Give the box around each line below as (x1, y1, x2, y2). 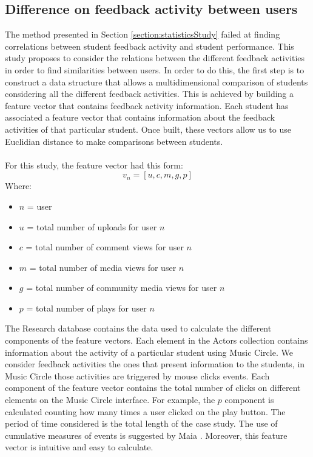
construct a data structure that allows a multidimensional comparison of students (5, 75, 308, 88)
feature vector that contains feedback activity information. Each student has (5, 99, 289, 112)
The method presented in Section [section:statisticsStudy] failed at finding (5, 28, 280, 41)
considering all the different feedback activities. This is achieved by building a (5, 87, 294, 100)
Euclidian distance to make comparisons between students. (5, 135, 223, 147)
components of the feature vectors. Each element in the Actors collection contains (5, 334, 308, 347)
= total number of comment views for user (25, 241, 184, 253)
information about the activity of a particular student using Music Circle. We (5, 345, 293, 358)
